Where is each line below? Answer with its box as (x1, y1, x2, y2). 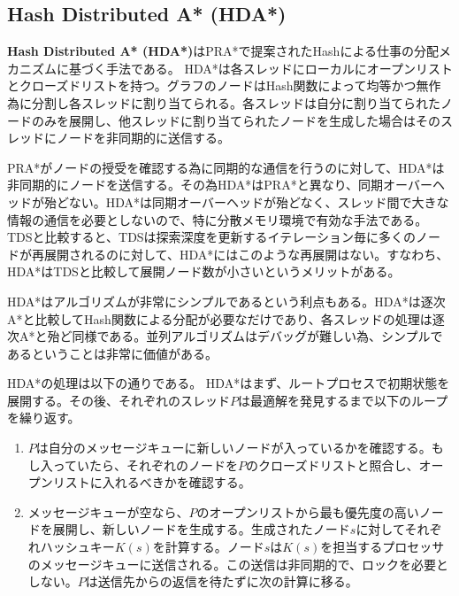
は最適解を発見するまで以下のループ (238, 391, 448, 409)
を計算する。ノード (152, 538, 264, 556)
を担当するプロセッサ (320, 538, 445, 556)
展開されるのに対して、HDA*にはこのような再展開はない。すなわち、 (43, 244, 449, 263)
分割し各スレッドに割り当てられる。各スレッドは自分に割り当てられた (31, 93, 440, 112)
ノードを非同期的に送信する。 (56, 128, 230, 147)
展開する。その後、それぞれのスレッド (7, 391, 230, 409)
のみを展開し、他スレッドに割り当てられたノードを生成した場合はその (31, 111, 440, 129)
